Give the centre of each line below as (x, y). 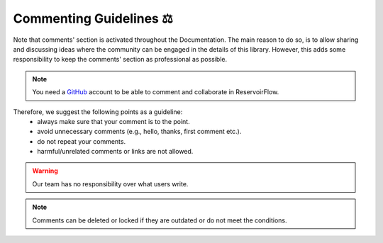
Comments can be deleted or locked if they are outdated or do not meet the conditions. (160, 220)
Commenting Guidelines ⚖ (93, 18)
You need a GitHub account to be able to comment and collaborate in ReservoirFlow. (156, 92)
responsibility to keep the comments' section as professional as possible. (120, 60)
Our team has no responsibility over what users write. (110, 183)
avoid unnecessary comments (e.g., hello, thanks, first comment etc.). (139, 132)
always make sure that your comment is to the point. (114, 121)
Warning (45, 171)
